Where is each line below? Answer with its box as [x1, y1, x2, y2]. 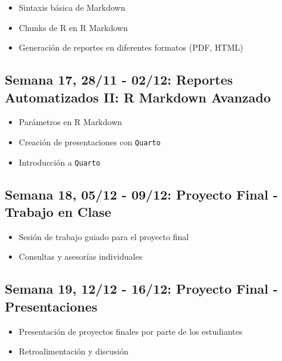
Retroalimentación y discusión [18, 345, 129, 357]
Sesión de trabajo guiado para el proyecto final [18, 230, 189, 242]
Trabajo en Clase [5, 203, 111, 221]
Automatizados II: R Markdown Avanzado [5, 88, 271, 106]
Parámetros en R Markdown [18, 116, 123, 128]
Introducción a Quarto [18, 155, 101, 168]
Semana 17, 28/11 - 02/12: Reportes [5, 70, 233, 89]
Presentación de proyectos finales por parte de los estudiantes [18, 325, 243, 337]
